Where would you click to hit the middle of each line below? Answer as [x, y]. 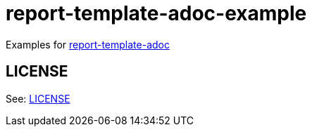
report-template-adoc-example [156, 13]
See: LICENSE [38, 98]
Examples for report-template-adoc [88, 44]
